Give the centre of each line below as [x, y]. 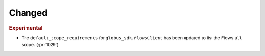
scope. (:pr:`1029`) [40, 45]
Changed [28, 13]
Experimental [26, 28]
